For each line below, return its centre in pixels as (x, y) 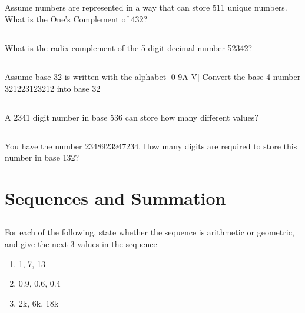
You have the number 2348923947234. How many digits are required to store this (151, 146)
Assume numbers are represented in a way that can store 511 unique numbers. (146, 7)
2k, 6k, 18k (39, 303)
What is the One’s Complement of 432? (76, 19)
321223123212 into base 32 (53, 88)
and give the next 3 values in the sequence (81, 244)
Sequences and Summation (115, 197)
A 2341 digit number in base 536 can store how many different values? (132, 117)
